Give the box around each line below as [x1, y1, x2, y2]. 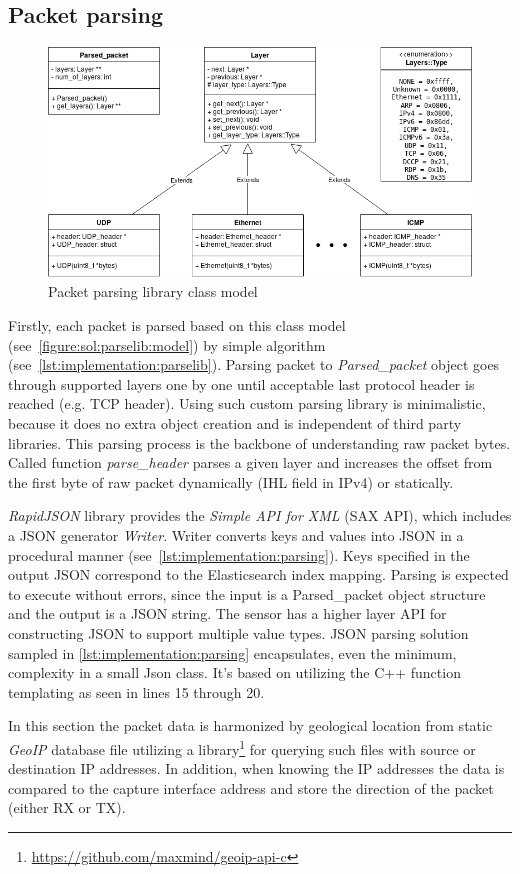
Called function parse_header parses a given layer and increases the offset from [8, 452, 493, 473]
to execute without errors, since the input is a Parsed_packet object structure [8, 583, 486, 604]
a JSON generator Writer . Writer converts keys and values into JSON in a [8, 524, 464, 545]
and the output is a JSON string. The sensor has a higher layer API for [8, 603, 447, 624]
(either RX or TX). [8, 797, 126, 818]
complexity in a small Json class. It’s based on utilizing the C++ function [8, 662, 461, 683]
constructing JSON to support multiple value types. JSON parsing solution [8, 622, 469, 643]
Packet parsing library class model [48, 281, 258, 302]
